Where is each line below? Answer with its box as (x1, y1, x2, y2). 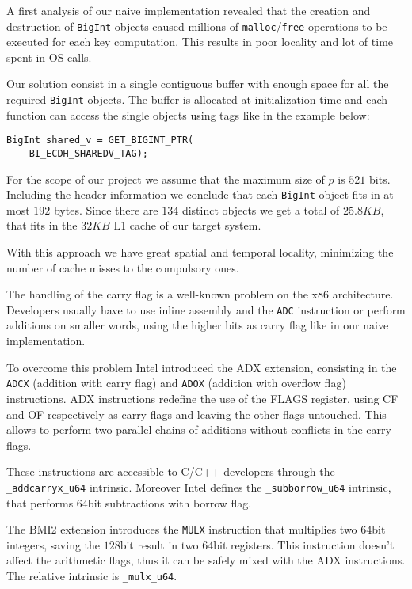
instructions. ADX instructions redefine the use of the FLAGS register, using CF (6, 389, 399, 406)
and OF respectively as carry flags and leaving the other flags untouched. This (6, 405, 387, 422)
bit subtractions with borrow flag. (87, 494, 252, 511)
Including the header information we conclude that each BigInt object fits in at (6, 186, 394, 203)
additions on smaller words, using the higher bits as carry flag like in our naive (6, 317, 389, 333)
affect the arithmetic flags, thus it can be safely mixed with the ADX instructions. (6, 552, 406, 568)
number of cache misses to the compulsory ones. (6, 259, 239, 275)
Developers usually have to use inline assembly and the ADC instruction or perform (6, 301, 406, 317)
